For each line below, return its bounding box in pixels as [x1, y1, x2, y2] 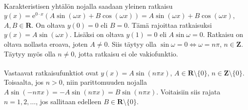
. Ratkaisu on [203, 29, 244, 39]
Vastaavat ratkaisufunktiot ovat [4, 67, 99, 77]
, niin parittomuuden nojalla [62, 77, 147, 87]
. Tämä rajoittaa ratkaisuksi [127, 19, 212, 30]
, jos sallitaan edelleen [36, 96, 102, 106]
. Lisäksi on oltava [69, 29, 124, 39]
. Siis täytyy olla [107, 38, 157, 49]
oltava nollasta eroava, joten [4, 38, 88, 49]
